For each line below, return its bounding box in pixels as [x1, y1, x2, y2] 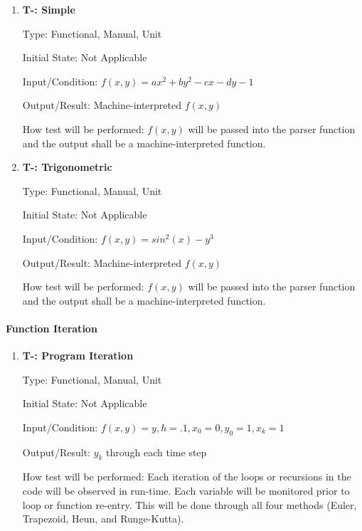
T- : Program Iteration [22, 348, 134, 363]
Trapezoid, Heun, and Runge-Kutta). [22, 511, 184, 526]
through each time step [106, 444, 207, 459]
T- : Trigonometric [22, 159, 112, 174]
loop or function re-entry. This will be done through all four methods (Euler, [22, 497, 357, 512]
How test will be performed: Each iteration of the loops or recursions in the [22, 469, 351, 484]
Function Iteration [6, 320, 97, 335]
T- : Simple [22, 2, 75, 16]
